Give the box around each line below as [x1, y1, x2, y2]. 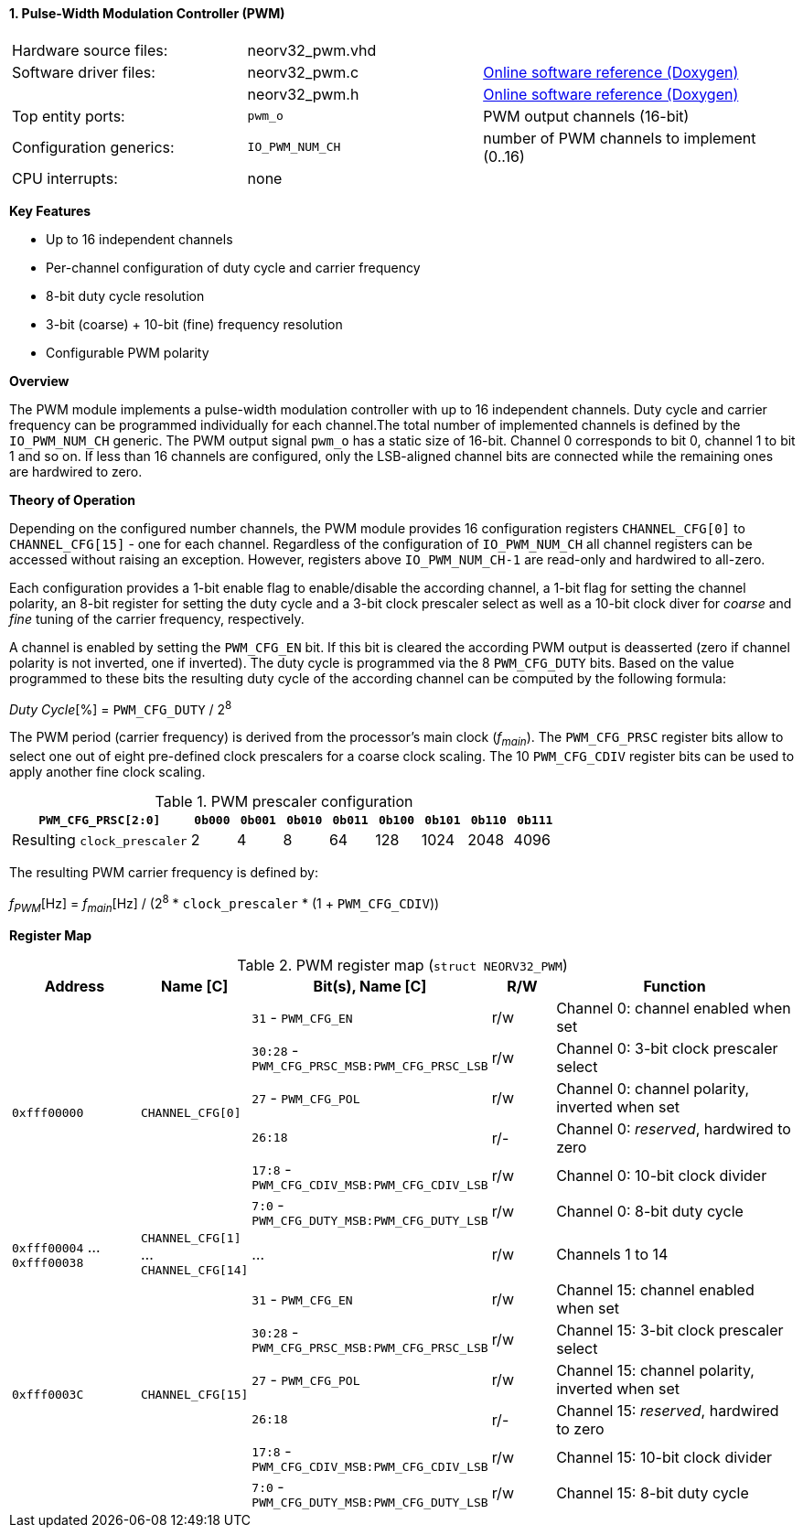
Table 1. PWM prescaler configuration [155, 792, 413, 811]
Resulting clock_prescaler [12, 831, 187, 850]
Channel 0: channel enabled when [556, 998, 791, 1017]
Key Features [9, 202, 91, 219]
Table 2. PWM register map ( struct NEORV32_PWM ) [237, 955, 568, 974]
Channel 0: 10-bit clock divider [556, 1166, 767, 1186]
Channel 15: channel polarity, [556, 1360, 755, 1379]
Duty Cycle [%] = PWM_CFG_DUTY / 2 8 [9, 698, 232, 717]
